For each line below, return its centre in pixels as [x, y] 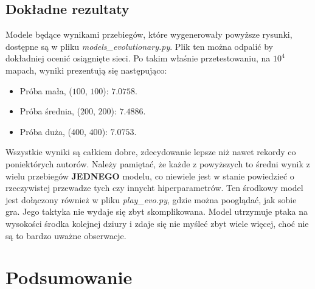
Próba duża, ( [46, 131]
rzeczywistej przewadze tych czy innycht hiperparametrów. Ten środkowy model [154, 188]
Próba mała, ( [46, 90]
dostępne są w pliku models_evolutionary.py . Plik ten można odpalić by [139, 46]
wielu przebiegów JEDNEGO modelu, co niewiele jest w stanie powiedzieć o [150, 176]
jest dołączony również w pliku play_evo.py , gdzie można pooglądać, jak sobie [151, 199]
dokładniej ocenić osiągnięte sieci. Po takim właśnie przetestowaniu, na [138, 58]
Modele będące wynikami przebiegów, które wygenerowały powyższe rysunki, [149, 34]
